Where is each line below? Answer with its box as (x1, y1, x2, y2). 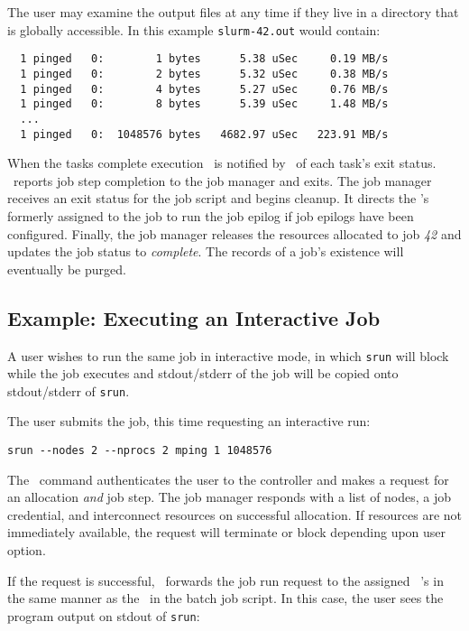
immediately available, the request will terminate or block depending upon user (7, 523, 446, 542)
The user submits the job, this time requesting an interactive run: (7, 412, 371, 431)
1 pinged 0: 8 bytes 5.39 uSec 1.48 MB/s (20, 97, 389, 111)
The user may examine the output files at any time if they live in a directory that (7, 3, 459, 21)
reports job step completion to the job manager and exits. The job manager (13, 171, 432, 190)
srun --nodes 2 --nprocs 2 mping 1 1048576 (7, 444, 272, 458)
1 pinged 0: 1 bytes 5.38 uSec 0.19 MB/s (20, 52, 389, 66)
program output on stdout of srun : (7, 606, 200, 625)
